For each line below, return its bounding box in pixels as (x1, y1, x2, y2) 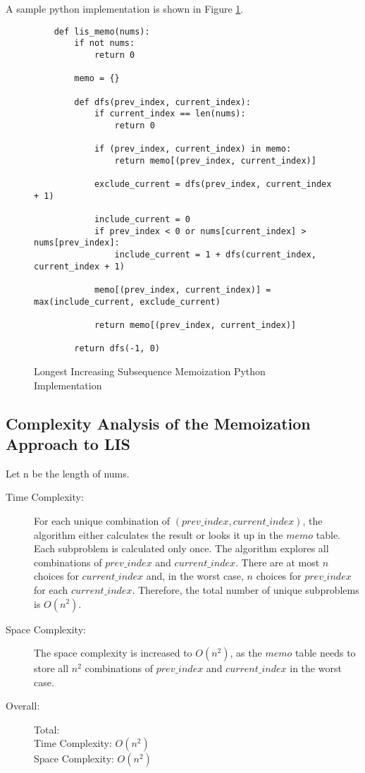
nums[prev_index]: (34, 238, 120, 248)
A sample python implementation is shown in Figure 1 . (6, 1, 244, 16)
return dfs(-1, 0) (74, 343, 160, 354)
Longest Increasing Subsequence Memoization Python (34, 363, 266, 378)
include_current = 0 (94, 214, 190, 225)
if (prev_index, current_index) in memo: (94, 144, 292, 154)
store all (34, 661, 69, 676)
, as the (230, 645, 262, 660)
